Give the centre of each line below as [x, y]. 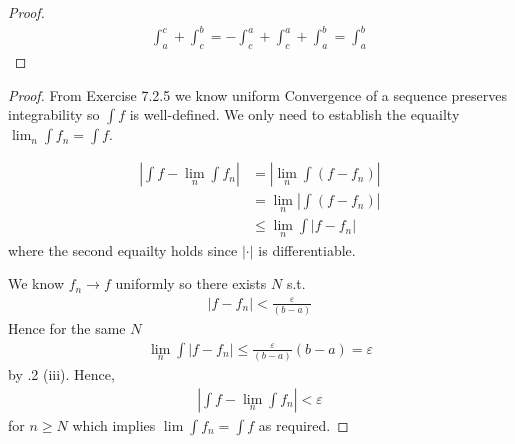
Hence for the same [67, 328]
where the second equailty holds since [123, 249]
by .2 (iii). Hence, [61, 374]
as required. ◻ [303, 424]
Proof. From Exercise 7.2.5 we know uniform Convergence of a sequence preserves [257, 94]
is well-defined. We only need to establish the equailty [294, 114]
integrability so [54, 114]
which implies [114, 424]
